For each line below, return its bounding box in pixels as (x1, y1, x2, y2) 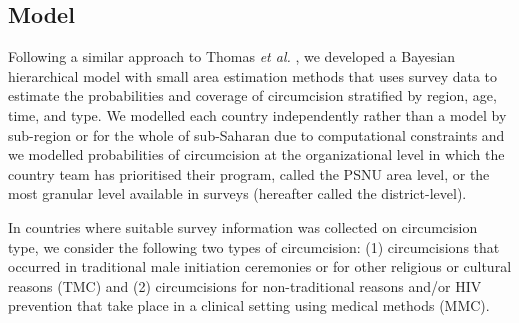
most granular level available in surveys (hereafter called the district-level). (8, 183, 467, 204)
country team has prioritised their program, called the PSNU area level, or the (8, 163, 490, 184)
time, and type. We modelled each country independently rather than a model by (8, 104, 507, 125)
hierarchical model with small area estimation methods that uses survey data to (8, 65, 498, 86)
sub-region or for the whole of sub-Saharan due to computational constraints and (8, 124, 505, 145)
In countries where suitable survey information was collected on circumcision (8, 216, 478, 237)
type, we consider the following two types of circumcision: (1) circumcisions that (8, 236, 500, 257)
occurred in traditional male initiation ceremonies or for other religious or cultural (8, 256, 512, 277)
